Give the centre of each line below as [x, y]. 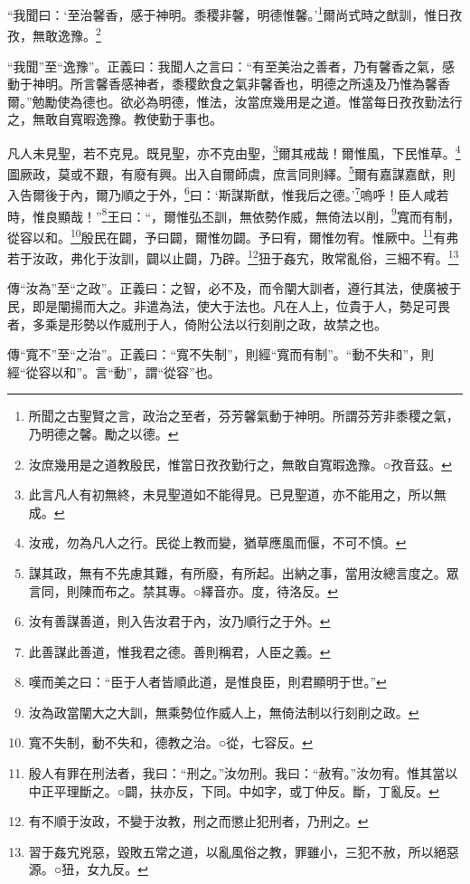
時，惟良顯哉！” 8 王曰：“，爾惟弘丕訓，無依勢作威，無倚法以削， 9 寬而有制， [234, 214]
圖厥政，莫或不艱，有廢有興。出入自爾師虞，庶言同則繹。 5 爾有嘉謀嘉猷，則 [231, 172]
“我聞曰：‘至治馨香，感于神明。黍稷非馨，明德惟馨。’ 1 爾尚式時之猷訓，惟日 [229, 13]
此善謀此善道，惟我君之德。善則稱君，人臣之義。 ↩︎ [179, 651]
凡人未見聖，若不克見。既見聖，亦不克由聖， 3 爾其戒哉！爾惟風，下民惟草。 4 [234, 151]
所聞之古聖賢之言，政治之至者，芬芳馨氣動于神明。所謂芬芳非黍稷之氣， [244, 416]
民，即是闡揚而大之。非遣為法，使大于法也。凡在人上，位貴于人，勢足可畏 [229, 305]
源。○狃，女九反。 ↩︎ [88, 869]
